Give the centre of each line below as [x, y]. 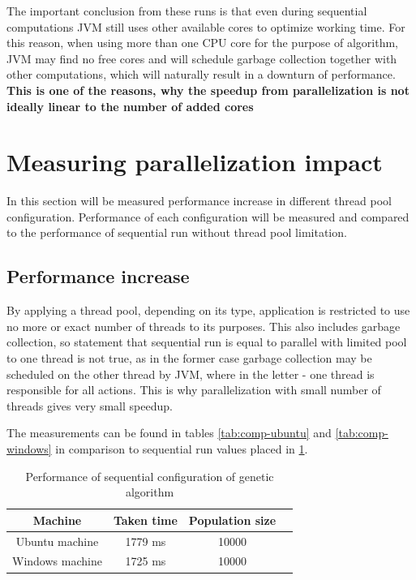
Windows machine [57, 561]
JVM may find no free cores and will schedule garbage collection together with [202, 58]
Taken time [145, 520]
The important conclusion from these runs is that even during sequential [187, 11]
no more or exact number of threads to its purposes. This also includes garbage [204, 326]
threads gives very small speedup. [90, 405]
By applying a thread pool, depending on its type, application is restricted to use [208, 310]
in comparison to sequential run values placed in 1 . [182, 449]
